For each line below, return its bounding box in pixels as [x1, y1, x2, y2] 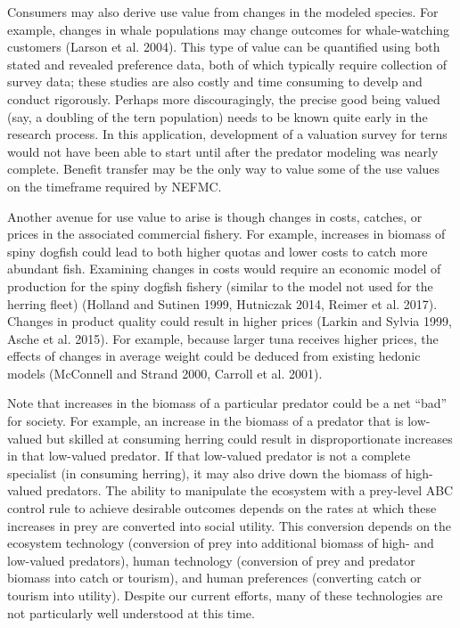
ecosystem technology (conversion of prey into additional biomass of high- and [7, 534, 434, 552]
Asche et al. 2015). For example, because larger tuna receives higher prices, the [7, 329, 439, 347]
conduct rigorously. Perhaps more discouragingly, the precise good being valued [7, 89, 440, 108]
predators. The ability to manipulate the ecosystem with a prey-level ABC [45, 481, 454, 500]
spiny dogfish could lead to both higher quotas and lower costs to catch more [7, 241, 428, 260]
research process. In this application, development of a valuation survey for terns [7, 125, 448, 143]
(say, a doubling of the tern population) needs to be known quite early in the [7, 107, 428, 126]
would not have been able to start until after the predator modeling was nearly [7, 142, 439, 160]
